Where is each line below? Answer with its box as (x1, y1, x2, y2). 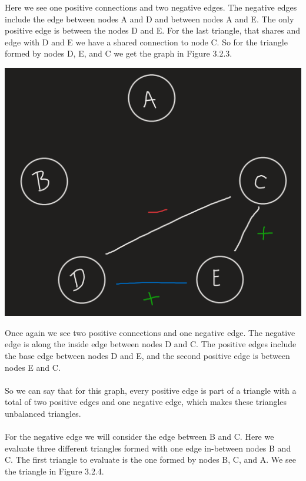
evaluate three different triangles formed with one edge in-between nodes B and (5, 442, 291, 454)
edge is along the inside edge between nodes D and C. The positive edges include (5, 338, 297, 350)
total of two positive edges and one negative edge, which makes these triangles (5, 396, 287, 408)
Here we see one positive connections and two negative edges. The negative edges (5, 1, 297, 13)
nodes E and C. (5, 361, 61, 373)
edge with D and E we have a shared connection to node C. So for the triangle (5, 35, 288, 48)
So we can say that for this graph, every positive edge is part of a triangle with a (5, 384, 297, 396)
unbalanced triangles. (5, 407, 81, 420)
